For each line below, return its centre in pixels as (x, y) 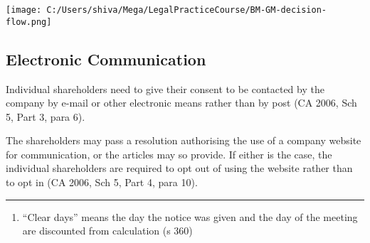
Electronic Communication (106, 59)
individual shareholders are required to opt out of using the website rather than (179, 168)
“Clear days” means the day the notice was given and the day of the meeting (190, 216)
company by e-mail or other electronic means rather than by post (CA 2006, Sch (181, 103)
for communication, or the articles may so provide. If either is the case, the (169, 154)
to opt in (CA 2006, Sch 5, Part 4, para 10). (102, 182)
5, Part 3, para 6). (46, 116)
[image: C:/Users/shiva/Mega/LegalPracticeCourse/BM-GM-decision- (166, 10)
